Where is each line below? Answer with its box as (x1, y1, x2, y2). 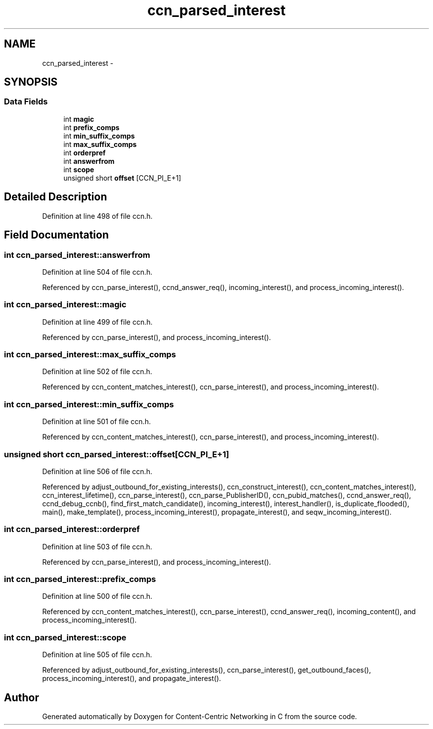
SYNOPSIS (4, 76, 58, 89)
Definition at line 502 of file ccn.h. (42, 367, 152, 376)
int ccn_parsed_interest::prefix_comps (4, 574, 156, 584)
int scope (63, 165, 94, 174)
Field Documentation (4, 229, 109, 242)
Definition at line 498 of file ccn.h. (42, 211, 153, 220)
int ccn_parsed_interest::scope (4, 632, 127, 642)
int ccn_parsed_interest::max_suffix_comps (4, 349, 176, 359)
